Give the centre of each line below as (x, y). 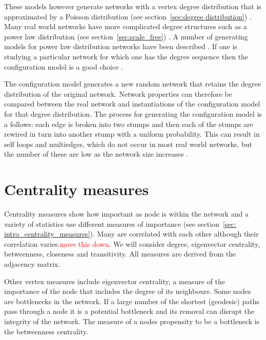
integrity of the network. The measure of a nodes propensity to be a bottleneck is (132, 321)
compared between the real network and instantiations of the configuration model (132, 104)
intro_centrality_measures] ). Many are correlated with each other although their (131, 234)
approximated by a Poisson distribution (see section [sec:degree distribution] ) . (128, 16)
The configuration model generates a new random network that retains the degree (133, 84)
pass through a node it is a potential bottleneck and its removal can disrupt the (129, 311)
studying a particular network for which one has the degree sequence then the (126, 56)
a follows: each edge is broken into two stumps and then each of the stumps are (129, 124)
